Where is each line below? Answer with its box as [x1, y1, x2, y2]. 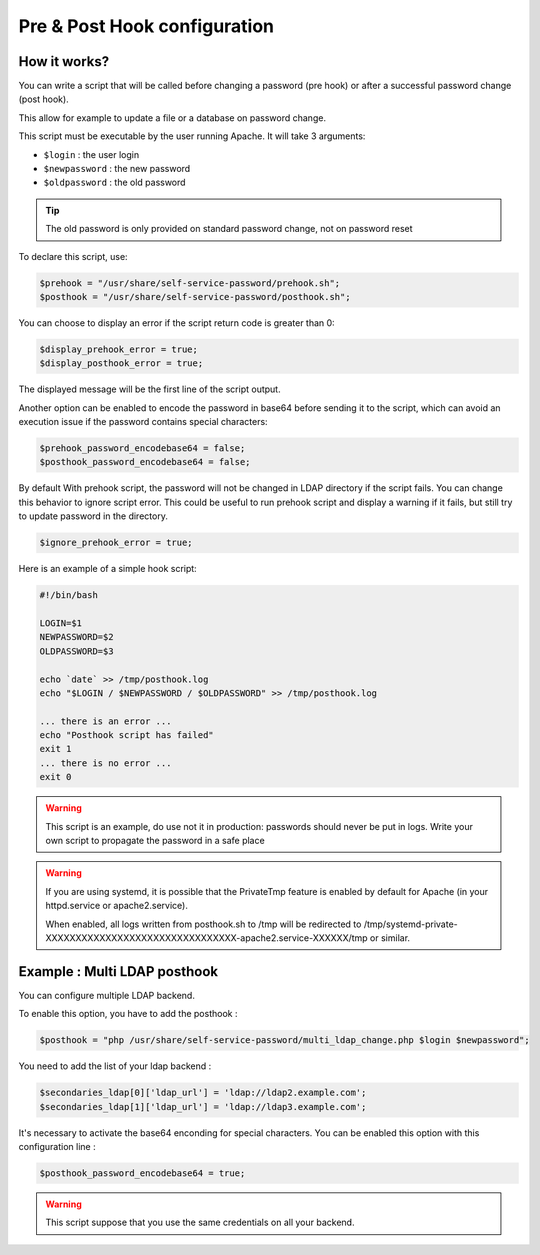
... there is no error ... [39, 757, 172, 769]
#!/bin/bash [39, 590, 99, 601]
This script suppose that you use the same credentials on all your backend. [45, 1216, 355, 1229]
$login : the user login [43, 148, 140, 160]
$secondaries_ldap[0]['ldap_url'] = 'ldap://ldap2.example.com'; [39, 1087, 367, 1099]
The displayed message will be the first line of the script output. [18, 383, 281, 395]
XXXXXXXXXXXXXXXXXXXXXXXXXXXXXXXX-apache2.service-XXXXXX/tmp [45, 931, 369, 944]
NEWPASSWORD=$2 [39, 631, 114, 643]
